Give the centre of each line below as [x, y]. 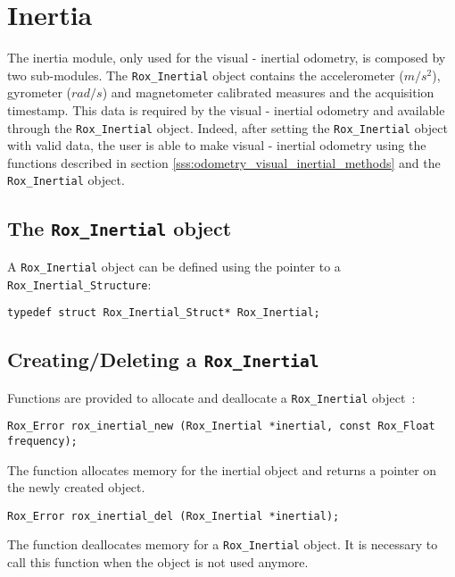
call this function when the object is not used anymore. [158, 562]
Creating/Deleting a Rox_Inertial [163, 360]
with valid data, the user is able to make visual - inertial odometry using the [217, 145]
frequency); [42, 441]
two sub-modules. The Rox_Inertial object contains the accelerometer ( [206, 75]
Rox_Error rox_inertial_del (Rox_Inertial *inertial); [174, 516]
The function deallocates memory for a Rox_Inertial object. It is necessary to [223, 544]
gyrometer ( [40, 92]
